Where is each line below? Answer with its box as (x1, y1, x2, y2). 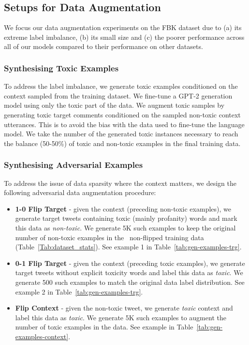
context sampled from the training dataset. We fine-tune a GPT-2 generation (4, 90, 233, 100)
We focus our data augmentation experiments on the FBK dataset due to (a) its (4, 22, 242, 33)
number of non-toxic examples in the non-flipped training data (15, 232, 204, 242)
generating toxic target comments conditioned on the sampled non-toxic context (4, 109, 241, 119)
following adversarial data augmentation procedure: (4, 187, 156, 197)
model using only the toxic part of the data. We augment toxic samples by (4, 100, 225, 110)
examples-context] (15, 331, 69, 341)
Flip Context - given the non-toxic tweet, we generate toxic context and (15, 303, 233, 313)
